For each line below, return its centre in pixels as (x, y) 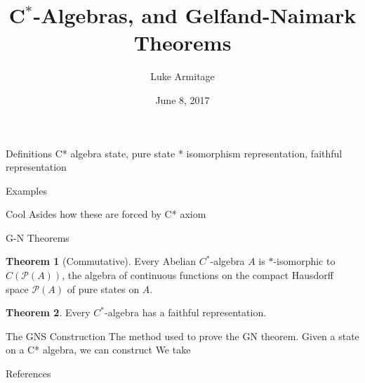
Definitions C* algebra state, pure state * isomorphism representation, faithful (174, 153)
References (28, 374)
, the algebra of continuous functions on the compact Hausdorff (198, 275)
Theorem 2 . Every (48, 312)
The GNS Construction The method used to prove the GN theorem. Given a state (182, 336)
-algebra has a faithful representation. (185, 312)
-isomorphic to (304, 261)
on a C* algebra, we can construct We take (98, 350)
